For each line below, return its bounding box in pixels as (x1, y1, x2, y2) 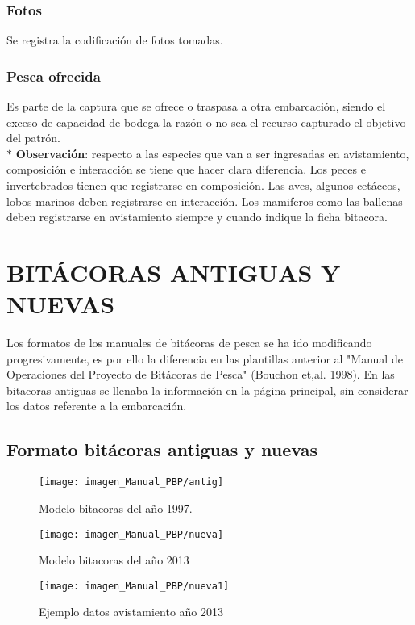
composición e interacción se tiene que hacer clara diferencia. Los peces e (6, 161, 366, 178)
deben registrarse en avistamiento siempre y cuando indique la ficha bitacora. (6, 208, 388, 225)
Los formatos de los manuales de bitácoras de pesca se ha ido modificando (6, 334, 372, 351)
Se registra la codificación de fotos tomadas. (6, 31, 223, 48)
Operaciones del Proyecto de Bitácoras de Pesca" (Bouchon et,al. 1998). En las (6, 366, 395, 383)
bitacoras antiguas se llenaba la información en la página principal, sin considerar (6, 381, 409, 398)
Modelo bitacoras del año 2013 (39, 552, 189, 568)
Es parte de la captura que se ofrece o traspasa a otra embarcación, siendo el (6, 98, 386, 115)
